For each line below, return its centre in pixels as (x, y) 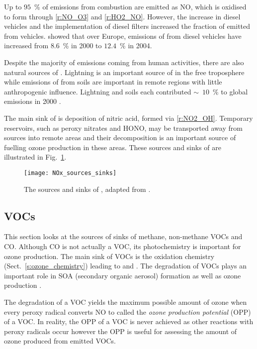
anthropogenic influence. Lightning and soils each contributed (98, 91)
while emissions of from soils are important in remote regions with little (113, 82)
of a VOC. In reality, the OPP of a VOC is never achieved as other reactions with (129, 321)
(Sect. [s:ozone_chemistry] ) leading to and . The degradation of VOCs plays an (126, 266)
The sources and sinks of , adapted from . (87, 189)
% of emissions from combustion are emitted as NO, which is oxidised (140, 6)
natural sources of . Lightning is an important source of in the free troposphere (124, 72)
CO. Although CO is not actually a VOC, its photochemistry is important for (123, 246)
